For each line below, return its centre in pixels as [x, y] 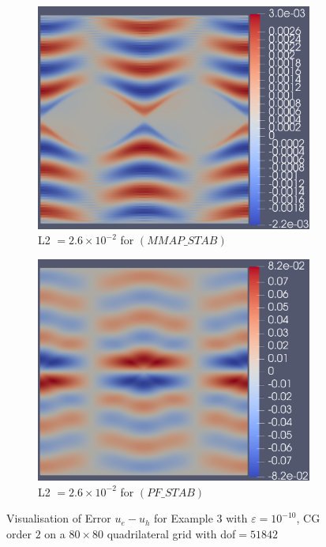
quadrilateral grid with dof [171, 533]
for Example [184, 518]
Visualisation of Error [59, 518]
